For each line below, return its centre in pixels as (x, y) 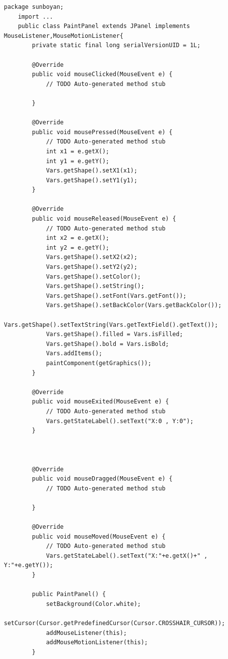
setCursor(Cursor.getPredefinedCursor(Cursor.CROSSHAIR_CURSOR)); (115, 623)
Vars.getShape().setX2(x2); (92, 257)
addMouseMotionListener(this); (97, 643)
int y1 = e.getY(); (77, 161)
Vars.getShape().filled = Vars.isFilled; (114, 334)
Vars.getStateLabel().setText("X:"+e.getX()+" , (127, 556)
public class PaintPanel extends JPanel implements (104, 26)
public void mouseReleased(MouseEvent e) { (104, 219)
